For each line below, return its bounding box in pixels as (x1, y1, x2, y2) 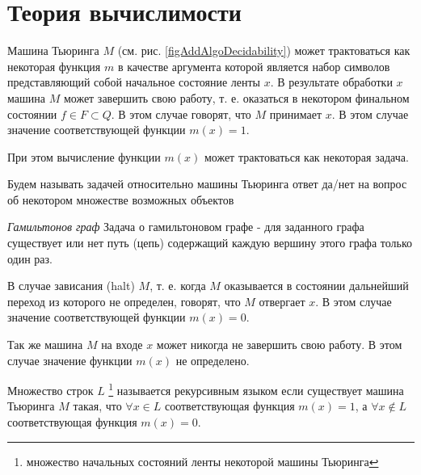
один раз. (7, 250, 53, 267)
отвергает (259, 292, 305, 309)
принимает (269, 105, 322, 122)
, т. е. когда (149, 277, 206, 294)
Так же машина (7, 336, 83, 353)
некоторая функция (7, 57, 101, 74)
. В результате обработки (270, 74, 393, 90)
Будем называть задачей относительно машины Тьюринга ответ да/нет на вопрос (7, 175, 407, 192)
